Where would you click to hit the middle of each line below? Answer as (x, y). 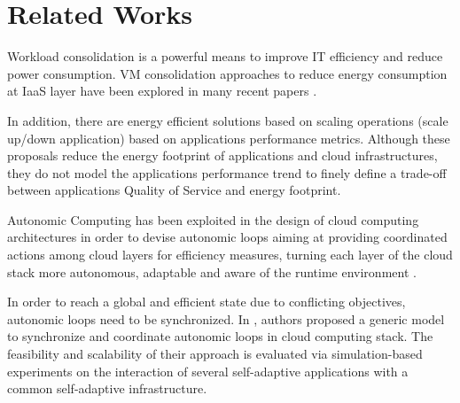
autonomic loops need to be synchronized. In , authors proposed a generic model (226, 318)
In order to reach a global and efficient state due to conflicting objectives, (207, 302)
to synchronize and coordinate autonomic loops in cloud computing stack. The (220, 336)
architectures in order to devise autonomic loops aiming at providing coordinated (227, 237)
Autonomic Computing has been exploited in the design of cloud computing (213, 219)
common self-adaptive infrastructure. (107, 388)
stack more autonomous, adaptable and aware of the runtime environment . (212, 271)
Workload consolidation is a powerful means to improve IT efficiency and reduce (225, 56)
